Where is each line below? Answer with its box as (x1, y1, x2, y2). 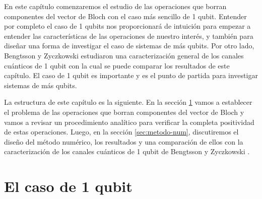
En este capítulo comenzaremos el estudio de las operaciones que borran (4, 1, 227, 11)
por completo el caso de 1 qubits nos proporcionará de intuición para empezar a (4, 21, 251, 31)
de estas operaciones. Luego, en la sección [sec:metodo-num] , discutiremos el (4, 126, 239, 137)
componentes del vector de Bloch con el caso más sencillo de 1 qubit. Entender (4, 11, 247, 21)
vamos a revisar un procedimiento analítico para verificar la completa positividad (4, 116, 254, 127)
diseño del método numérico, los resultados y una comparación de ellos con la (4, 136, 243, 147)
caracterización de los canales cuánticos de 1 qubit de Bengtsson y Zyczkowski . (4, 146, 250, 157)
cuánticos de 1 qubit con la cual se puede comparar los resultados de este (4, 60, 230, 71)
